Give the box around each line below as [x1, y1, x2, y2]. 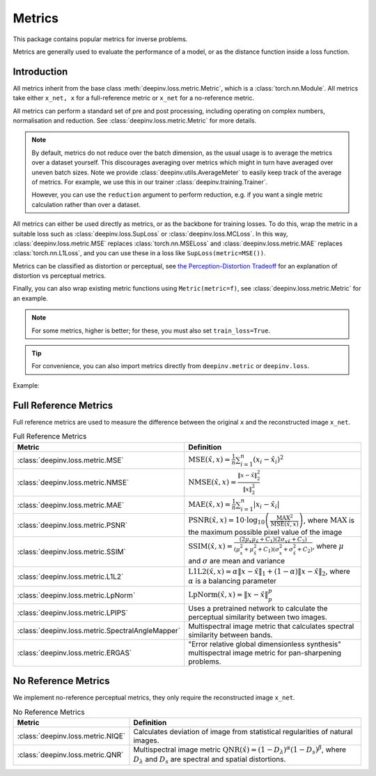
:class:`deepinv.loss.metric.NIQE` [17, 731, 125, 741]
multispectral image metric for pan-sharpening [188, 648, 341, 657]
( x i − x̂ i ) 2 [253, 453, 284, 466]
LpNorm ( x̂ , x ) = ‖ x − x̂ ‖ [188, 590, 269, 600]
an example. [13, 294, 48, 303]
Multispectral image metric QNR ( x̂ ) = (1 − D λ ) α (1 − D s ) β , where [133, 743, 347, 756]
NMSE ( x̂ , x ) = [188, 478, 237, 487]
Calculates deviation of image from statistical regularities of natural [133, 727, 353, 737]
